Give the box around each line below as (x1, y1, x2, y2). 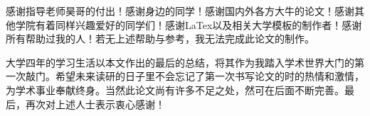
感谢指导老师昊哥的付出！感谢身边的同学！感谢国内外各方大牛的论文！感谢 (6, 4, 354, 18)
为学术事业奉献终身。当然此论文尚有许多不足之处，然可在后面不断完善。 (6, 82, 344, 97)
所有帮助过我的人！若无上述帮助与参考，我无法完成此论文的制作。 (6, 31, 314, 46)
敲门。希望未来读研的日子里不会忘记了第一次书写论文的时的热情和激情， (25, 69, 364, 83)
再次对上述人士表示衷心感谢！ (25, 96, 165, 111)
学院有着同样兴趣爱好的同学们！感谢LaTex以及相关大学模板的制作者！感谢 (15, 17, 362, 32)
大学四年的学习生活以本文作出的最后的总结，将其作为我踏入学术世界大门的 (6, 54, 354, 69)
